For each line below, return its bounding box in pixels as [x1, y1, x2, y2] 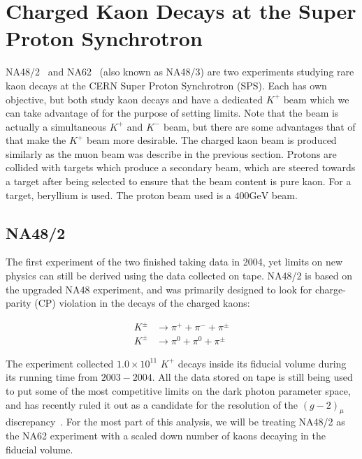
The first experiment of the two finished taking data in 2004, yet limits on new [6, 254, 343, 269]
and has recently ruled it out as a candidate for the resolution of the [6, 397, 298, 411]
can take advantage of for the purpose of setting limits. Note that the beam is [6, 105, 339, 120]
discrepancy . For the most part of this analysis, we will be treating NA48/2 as [6, 414, 345, 429]
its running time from [6, 370, 99, 384]
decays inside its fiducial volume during [178, 356, 347, 370]
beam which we [283, 92, 349, 106]
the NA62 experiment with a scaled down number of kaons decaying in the [6, 428, 326, 443]
